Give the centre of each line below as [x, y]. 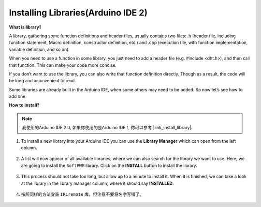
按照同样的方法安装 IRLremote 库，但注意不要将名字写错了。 [82, 194]
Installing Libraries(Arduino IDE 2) [78, 13]
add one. [18, 96]
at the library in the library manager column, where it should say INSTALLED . [97, 183]
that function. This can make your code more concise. [63, 65]
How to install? [24, 105]
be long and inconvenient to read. [42, 81]
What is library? [25, 27]
